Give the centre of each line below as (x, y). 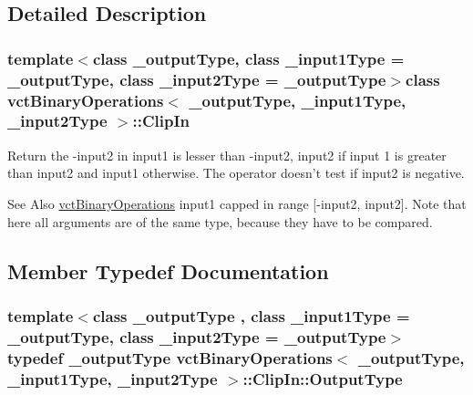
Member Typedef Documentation (168, 270)
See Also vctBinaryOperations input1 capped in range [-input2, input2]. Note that (237, 203)
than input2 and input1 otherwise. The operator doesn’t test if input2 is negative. (236, 173)
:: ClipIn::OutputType (323, 378)
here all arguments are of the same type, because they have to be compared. (220, 221)
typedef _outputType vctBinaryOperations (170, 357)
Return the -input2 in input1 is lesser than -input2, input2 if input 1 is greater (227, 155)
